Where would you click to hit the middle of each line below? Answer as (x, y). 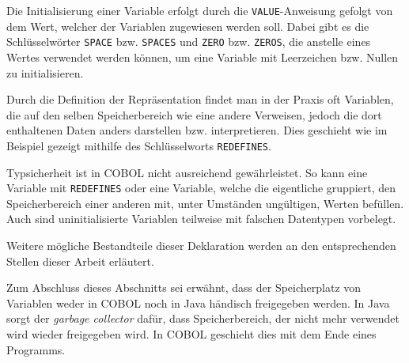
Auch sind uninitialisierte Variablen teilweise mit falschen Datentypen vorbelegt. (201, 219)
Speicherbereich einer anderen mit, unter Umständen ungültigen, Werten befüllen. (205, 203)
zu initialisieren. (45, 72)
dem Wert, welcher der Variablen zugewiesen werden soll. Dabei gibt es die (188, 26)
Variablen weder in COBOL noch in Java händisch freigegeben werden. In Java (198, 302)
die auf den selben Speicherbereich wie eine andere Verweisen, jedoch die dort (194, 114)
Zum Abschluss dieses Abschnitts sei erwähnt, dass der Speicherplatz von (184, 287)
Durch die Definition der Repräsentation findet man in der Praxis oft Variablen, (200, 99)
